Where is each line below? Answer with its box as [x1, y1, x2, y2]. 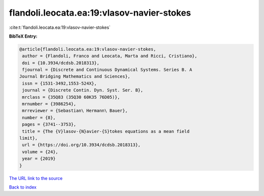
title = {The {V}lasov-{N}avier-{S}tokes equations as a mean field [22, 129, 190, 134]
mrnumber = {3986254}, [22, 101, 77, 107]
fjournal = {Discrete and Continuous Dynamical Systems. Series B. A [22, 67, 193, 73]
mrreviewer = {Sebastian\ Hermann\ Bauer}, [22, 108, 128, 113]
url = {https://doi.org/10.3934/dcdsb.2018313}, [22, 142, 141, 148]
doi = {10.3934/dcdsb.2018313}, [22, 60, 100, 65]
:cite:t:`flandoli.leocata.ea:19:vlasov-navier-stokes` [9, 24, 111, 30]
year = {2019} [22, 156, 56, 161]
